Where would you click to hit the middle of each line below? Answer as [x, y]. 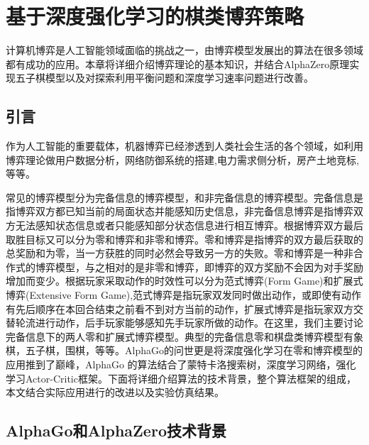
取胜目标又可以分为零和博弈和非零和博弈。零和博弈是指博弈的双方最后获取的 [184, 239]
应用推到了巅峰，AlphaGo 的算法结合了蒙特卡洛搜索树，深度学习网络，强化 [181, 364]
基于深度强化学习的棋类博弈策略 [155, 16]
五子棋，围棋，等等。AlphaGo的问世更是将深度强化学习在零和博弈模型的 [194, 350]
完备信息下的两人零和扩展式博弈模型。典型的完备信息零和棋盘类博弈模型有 [180, 336]
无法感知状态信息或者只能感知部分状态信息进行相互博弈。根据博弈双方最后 [189, 225]
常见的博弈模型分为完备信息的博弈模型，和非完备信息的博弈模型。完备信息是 [184, 197]
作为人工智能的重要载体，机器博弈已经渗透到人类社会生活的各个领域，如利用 [184, 146]
